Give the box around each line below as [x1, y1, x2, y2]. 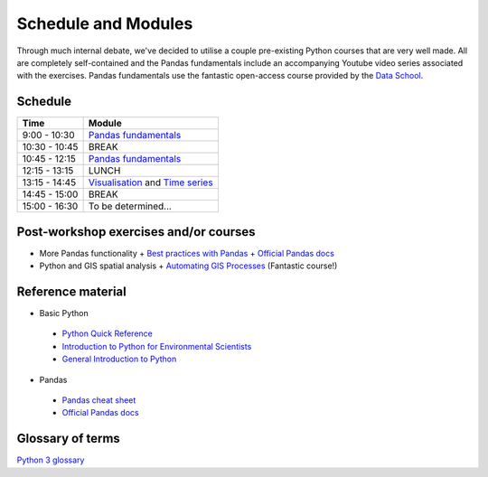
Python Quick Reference [61, 328, 154, 339]
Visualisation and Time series [88, 176, 213, 189]
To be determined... [88, 200, 172, 212]
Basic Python [39, 308, 89, 319]
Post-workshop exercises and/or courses [16, 224, 257, 239]
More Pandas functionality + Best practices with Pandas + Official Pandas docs [39, 248, 334, 258]
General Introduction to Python [61, 353, 177, 365]
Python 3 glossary [16, 454, 85, 465]
